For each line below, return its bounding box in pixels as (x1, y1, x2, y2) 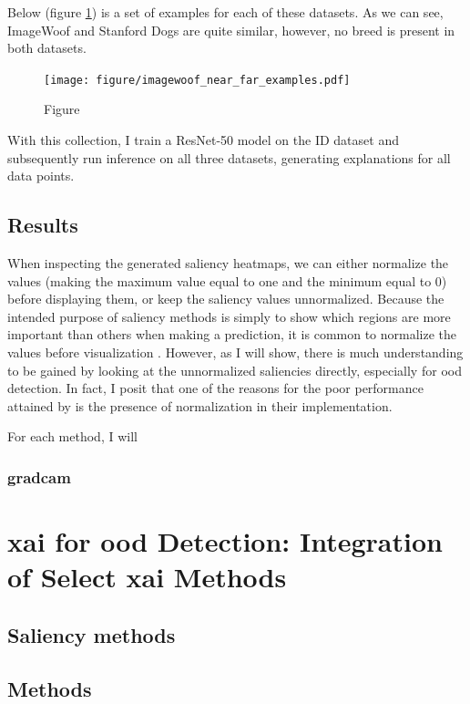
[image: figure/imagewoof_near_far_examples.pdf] (44, 73, 351, 87)
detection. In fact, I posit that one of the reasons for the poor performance (7, 378, 424, 398)
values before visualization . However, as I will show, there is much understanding (7, 342, 464, 361)
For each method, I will (7, 427, 138, 446)
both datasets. (7, 38, 87, 57)
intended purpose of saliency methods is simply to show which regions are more (7, 306, 451, 326)
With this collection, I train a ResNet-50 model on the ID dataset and (7, 130, 399, 150)
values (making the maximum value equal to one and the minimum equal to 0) (7, 271, 447, 290)
